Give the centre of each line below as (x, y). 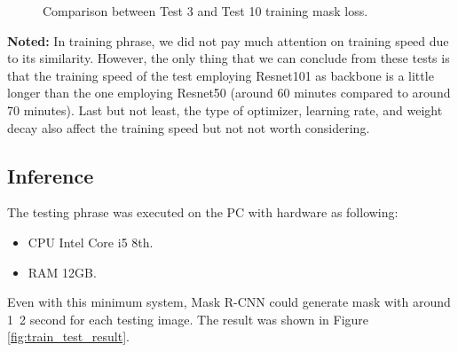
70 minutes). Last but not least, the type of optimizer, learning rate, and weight (225, 110)
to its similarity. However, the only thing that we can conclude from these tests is (229, 58)
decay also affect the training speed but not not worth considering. (189, 127)
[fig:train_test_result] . (68, 336)
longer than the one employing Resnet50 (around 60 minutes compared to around (229, 93)
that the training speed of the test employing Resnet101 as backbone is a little (221, 75)
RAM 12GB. (62, 272)
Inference (51, 175)
